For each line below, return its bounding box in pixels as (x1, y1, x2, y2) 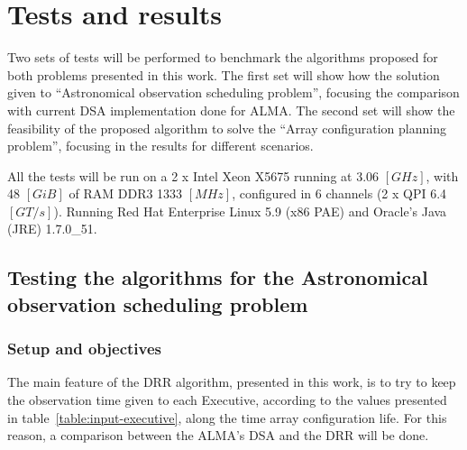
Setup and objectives (7, 337, 161, 360)
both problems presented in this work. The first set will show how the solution (7, 65, 440, 84)
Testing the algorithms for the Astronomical (7, 263, 428, 291)
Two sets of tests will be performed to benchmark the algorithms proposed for (7, 48, 438, 67)
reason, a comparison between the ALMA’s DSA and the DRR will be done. (7, 426, 429, 445)
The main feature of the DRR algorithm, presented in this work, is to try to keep (7, 372, 456, 391)
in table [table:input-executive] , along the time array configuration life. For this (7, 408, 447, 427)
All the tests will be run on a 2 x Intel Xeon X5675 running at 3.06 (7, 166, 380, 185)
